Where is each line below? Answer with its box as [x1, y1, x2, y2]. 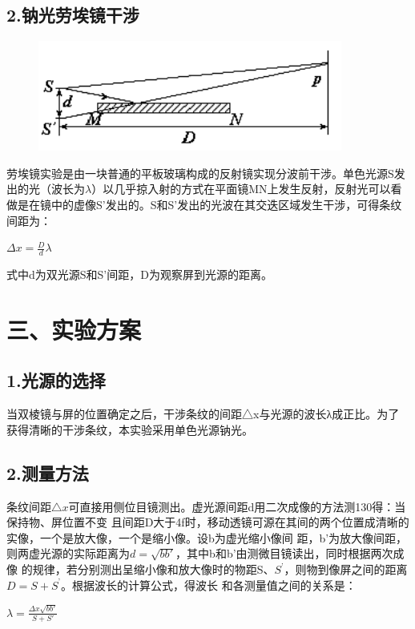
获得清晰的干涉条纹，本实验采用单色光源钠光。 [6, 421, 253, 437]
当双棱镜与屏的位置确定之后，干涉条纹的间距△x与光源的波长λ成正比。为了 [6, 405, 400, 422]
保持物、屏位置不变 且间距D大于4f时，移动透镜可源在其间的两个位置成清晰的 [6, 514, 409, 530]
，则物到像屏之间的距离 [284, 561, 408, 577]
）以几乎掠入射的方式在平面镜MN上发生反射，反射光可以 [91, 180, 391, 197]
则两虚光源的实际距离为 [6, 545, 130, 562]
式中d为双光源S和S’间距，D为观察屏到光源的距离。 [6, 266, 272, 283]
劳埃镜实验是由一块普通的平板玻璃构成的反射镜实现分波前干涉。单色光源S [6, 164, 394, 181]
